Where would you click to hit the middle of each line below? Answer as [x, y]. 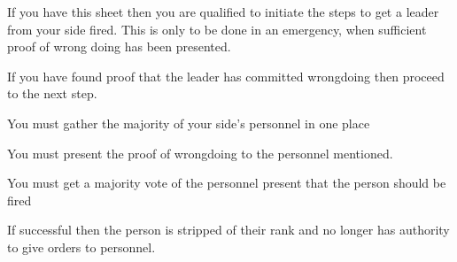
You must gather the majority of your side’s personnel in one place [189, 123]
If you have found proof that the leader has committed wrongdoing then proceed [226, 76]
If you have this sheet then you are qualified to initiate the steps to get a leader [223, 12]
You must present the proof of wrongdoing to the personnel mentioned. [200, 153]
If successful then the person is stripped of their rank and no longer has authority [228, 230]
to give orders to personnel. [81, 247]
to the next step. [52, 93]
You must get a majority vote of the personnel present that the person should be [227, 183]
